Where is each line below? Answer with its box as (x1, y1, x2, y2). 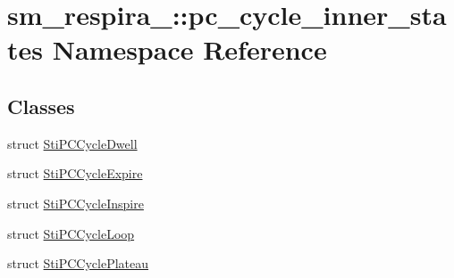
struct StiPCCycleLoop (7, 224, 135, 242)
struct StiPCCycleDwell (7, 134, 138, 152)
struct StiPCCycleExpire (7, 164, 143, 183)
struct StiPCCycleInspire (7, 193, 144, 212)
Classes (7, 92, 75, 119)
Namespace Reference (52, 31, 327, 68)
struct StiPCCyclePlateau (7, 254, 149, 273)
